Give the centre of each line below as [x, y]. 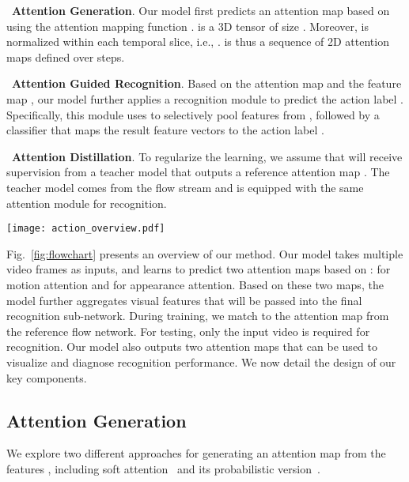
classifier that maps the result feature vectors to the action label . [165, 130]
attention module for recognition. [87, 203]
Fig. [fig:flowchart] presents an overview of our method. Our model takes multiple [205, 253]
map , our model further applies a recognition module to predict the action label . [205, 98]
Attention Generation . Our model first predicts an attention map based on [201, 10]
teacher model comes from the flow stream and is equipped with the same [185, 187]
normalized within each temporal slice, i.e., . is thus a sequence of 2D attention [198, 41]
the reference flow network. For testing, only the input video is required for [188, 331]
